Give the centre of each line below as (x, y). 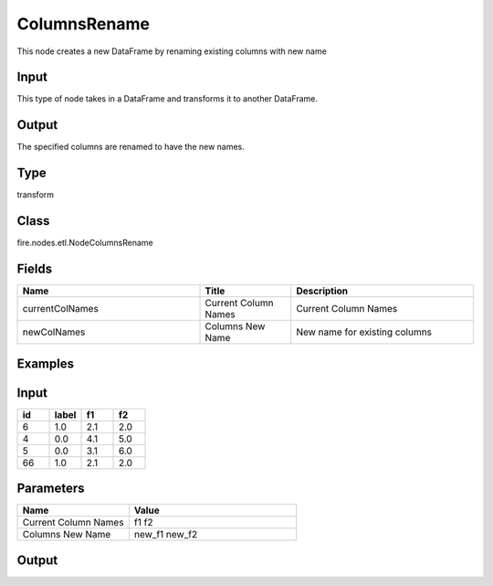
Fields (35, 268)
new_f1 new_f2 (166, 535)
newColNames (54, 332)
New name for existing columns (364, 332)
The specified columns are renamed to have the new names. (131, 147)
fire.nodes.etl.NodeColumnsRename (85, 243)
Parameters (51, 489)
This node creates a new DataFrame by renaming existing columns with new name (172, 51)
